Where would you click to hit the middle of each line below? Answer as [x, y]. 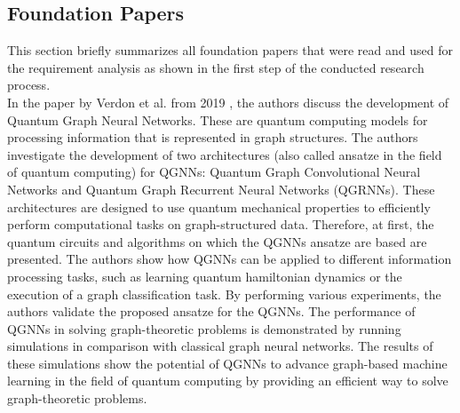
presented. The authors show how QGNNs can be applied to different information [230, 259]
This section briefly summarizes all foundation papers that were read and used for [230, 50]
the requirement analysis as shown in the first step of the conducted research [216, 67]
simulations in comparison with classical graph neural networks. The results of [220, 346]
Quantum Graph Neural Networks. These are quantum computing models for [218, 119]
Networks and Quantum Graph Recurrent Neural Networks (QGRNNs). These [221, 189]
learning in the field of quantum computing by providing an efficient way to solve [228, 381]
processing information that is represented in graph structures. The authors [213, 137]
